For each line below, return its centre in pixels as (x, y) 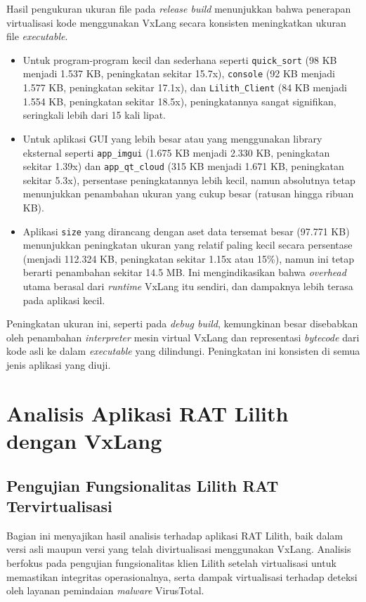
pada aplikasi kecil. (64, 300)
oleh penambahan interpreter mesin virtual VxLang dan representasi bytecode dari (183, 337)
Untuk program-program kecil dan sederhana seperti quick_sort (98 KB (180, 59)
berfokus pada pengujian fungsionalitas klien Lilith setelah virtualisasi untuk (171, 562)
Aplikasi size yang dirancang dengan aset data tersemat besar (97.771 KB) (186, 231)
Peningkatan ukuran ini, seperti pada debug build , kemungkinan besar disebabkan (182, 323)
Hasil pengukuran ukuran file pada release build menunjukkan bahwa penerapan (179, 8)
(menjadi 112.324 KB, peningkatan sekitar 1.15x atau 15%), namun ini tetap (189, 258)
